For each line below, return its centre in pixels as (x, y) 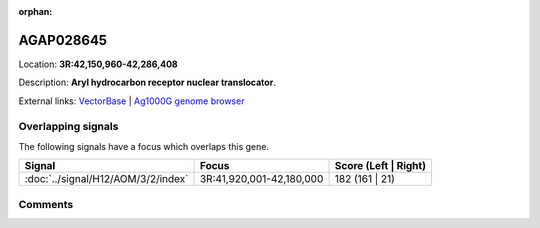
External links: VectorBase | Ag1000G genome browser (131, 101)
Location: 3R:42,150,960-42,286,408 (98, 64)
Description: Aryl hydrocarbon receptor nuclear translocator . (147, 82)
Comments (46, 204)
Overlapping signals (68, 127)
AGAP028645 (63, 40)
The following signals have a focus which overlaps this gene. (144, 146)
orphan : (35, 11)
